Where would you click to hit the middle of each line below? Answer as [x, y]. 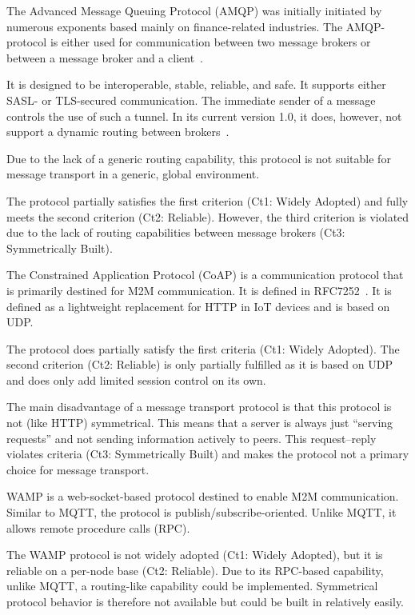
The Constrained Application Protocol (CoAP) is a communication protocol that [205, 275]
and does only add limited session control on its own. [136, 379]
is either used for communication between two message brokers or [210, 42]
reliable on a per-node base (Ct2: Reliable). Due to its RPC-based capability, [195, 570]
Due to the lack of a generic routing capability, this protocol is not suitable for [199, 158]
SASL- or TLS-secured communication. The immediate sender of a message [191, 100]
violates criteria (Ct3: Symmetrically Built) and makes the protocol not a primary [208, 454]
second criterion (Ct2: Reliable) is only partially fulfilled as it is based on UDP [200, 364]
